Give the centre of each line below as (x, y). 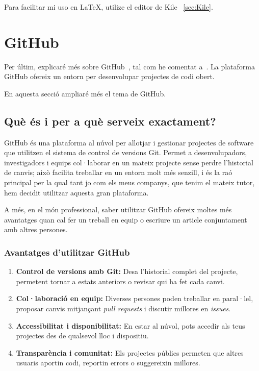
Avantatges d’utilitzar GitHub (67, 252)
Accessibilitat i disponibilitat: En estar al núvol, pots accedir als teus (131, 325)
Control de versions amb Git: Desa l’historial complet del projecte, (127, 271)
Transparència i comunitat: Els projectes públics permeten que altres (130, 352)
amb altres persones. (36, 229)
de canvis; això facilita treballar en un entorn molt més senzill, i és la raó (118, 172)
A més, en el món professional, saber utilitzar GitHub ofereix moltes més (118, 209)
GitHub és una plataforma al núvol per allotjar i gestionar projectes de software (129, 142)
